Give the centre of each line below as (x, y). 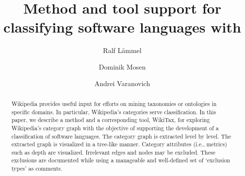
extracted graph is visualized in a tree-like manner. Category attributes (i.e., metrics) (119, 144)
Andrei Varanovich (122, 83)
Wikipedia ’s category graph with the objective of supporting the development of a (115, 128)
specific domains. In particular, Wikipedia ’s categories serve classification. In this (114, 112)
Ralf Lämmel (122, 50)
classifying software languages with (122, 27)
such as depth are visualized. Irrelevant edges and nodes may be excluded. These (113, 152)
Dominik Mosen (122, 66)
